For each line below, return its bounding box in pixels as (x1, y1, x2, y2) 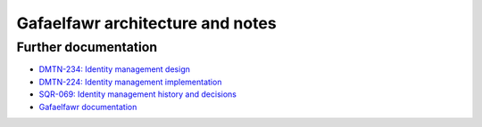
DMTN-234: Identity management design (38, 64, 191, 75)
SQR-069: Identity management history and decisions (38, 89, 237, 99)
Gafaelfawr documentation (38, 101, 137, 112)
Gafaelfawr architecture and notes (16, 13, 277, 33)
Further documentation (16, 39, 158, 55)
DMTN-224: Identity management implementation (38, 76, 222, 87)
